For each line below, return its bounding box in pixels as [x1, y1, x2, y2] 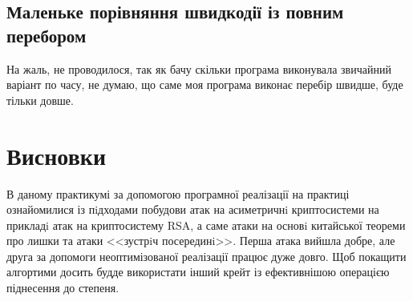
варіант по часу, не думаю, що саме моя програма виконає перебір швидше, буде [6, 76, 403, 93]
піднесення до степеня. [6, 279, 119, 296]
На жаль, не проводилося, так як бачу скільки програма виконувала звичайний [6, 60, 391, 77]
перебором [6, 22, 87, 47]
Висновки [6, 138, 107, 171]
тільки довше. [6, 91, 74, 108]
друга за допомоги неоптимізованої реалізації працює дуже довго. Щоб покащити [6, 247, 407, 264]
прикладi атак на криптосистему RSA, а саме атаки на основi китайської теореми [6, 216, 406, 233]
